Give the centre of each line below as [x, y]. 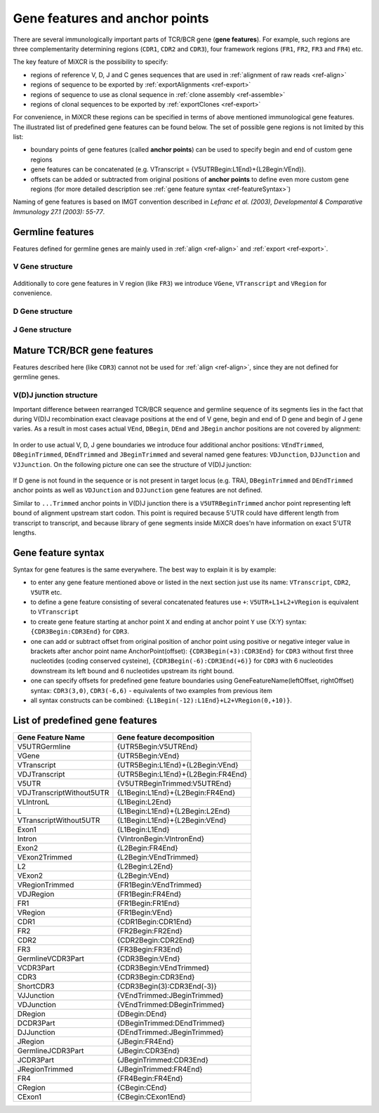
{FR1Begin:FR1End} [148, 903]
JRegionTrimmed [45, 1069]
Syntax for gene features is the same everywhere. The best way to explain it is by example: [145, 569]
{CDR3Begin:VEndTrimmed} [163, 968]
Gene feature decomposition [166, 737]
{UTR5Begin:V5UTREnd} [158, 746]
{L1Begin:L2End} [144, 802]
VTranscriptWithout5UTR [59, 820]
